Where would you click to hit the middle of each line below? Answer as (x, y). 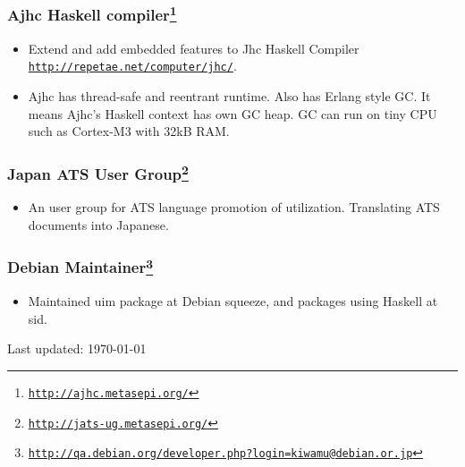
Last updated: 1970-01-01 (77, 348)
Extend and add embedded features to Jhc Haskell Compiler (194, 48)
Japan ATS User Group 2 (98, 173)
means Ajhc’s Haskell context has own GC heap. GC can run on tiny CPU (232, 113)
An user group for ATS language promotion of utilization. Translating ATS (234, 207)
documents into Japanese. (98, 224)
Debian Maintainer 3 (80, 266)
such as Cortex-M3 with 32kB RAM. (129, 131)
